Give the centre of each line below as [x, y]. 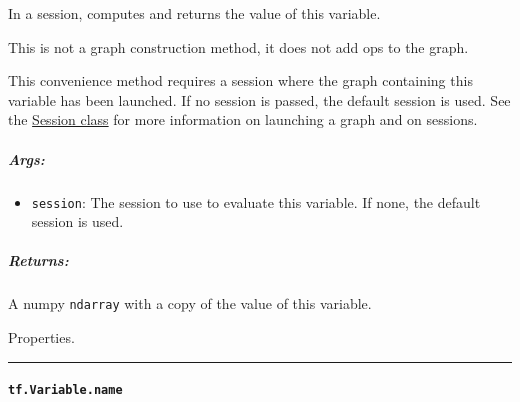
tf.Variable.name [65, 390]
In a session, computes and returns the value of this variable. [194, 13]
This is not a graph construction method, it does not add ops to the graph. [238, 46]
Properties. [41, 337]
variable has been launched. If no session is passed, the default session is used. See [259, 99]
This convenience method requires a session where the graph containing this [240, 80]
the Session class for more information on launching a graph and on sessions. [243, 119]
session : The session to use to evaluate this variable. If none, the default [256, 201]
